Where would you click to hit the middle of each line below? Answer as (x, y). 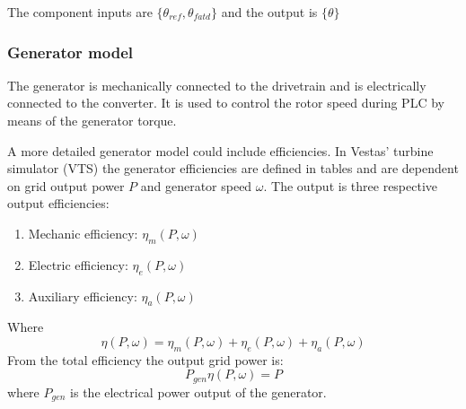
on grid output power (66, 185)
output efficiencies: (58, 203)
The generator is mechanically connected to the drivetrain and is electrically (217, 85)
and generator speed (196, 185)
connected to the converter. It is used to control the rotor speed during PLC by (226, 103)
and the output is (269, 12)
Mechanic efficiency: (83, 233)
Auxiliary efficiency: (83, 296)
